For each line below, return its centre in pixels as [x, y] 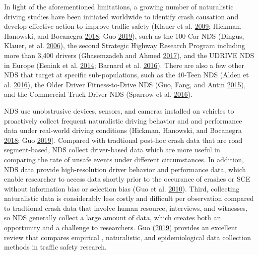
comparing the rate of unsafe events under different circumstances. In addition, [124, 159]
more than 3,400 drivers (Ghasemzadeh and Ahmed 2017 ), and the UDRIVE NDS [129, 55]
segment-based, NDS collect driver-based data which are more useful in [112, 150]
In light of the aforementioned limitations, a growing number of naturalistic [119, 6]
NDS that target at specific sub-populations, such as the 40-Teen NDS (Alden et [127, 75]
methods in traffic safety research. [55, 247]
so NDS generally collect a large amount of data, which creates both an [113, 218]
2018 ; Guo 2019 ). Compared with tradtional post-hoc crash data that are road [123, 140]
